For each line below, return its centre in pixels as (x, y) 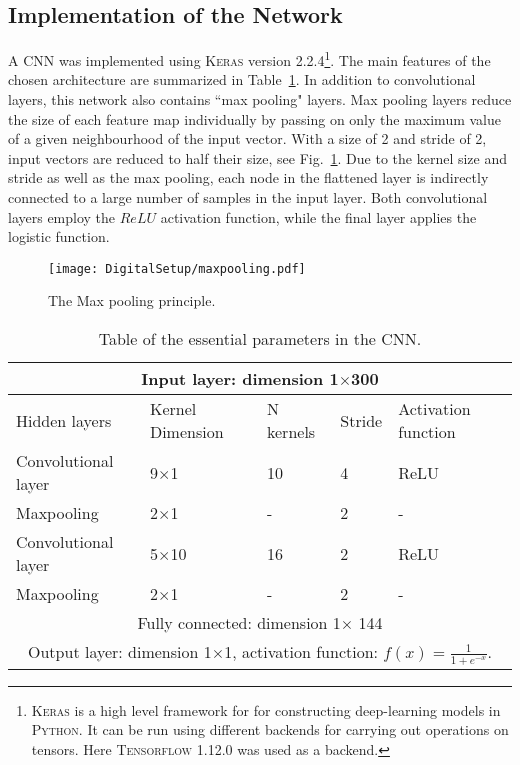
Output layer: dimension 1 (120, 652)
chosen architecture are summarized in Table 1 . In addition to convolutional (242, 79)
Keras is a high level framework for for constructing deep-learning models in (266, 709)
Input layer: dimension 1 (240, 379)
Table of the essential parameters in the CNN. (260, 339)
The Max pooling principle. (132, 300)
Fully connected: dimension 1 (239, 623)
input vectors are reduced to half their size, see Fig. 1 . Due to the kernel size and (258, 157)
